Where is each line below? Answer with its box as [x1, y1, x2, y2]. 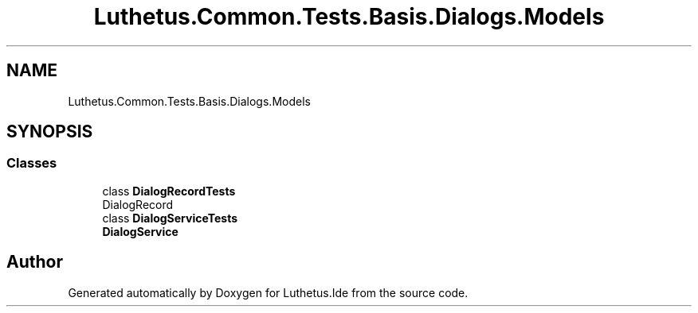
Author [6, 252, 63, 272]
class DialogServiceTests [102, 211, 238, 225]
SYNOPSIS [6, 122, 93, 142]
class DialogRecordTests [102, 184, 236, 198]
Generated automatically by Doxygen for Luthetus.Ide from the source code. [68, 285, 469, 299]
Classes [6, 155, 57, 172]
